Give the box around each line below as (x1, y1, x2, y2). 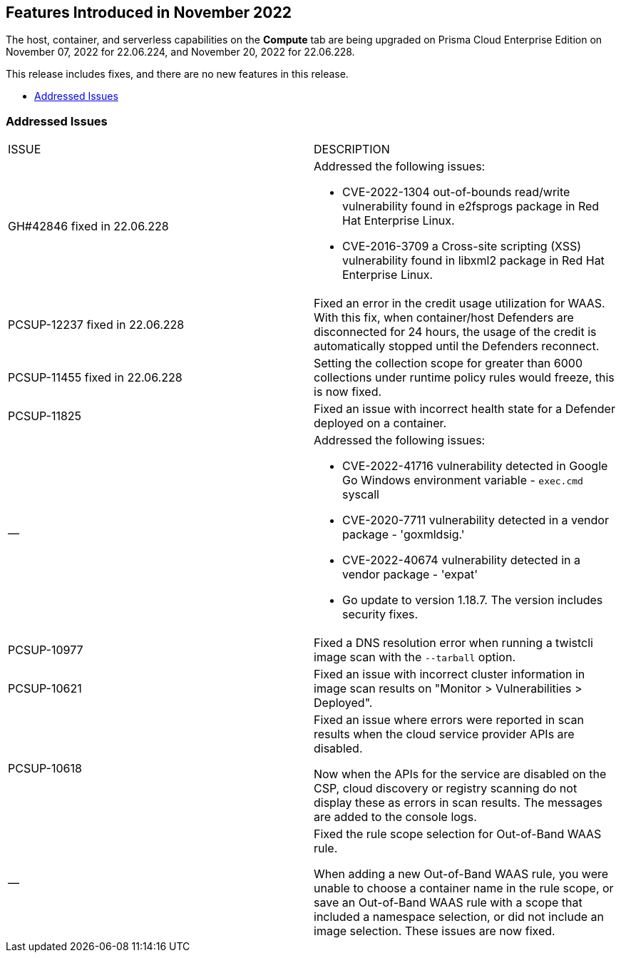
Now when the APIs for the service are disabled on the (314, 767, 607, 782)
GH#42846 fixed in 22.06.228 (8, 219, 169, 234)
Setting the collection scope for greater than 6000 (314, 356, 583, 371)
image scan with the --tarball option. (314, 650, 515, 665)
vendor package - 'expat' (342, 567, 478, 582)
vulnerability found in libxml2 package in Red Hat (342, 253, 605, 268)
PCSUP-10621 (8, 681, 82, 696)
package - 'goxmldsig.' (342, 527, 465, 542)
